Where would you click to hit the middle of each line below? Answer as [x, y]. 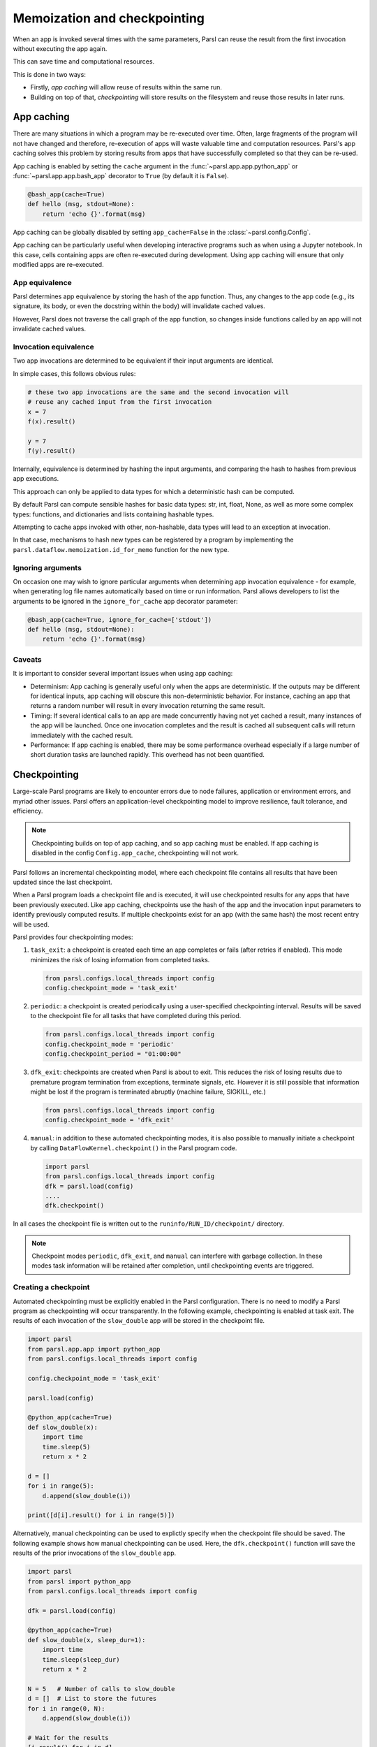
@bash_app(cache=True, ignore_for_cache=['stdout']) [120, 619]
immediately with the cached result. [82, 735]
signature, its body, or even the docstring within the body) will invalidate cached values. [139, 306]
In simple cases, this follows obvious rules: [74, 373]
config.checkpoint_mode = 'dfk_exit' [110, 1120]
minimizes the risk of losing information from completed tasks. [120, 959]
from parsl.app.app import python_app [94, 1349]
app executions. [36, 479]
